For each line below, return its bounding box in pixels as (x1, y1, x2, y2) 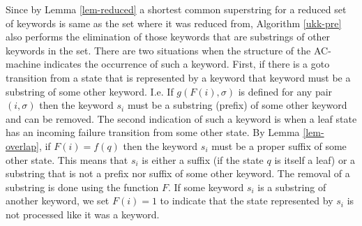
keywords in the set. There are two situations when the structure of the (6, 43, 311, 57)
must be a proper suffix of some (211, 138, 347, 153)
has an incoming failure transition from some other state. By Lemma (6, 125, 300, 140)
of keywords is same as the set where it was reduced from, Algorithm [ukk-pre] (6, 15, 342, 30)
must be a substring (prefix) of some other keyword (127, 98, 347, 112)
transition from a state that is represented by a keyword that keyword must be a (6, 70, 351, 84)
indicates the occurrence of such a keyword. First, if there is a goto (43, 56, 330, 71)
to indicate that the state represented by (160, 193, 333, 208)
